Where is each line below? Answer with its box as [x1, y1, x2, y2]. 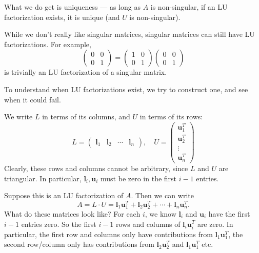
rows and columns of [116, 218, 181, 229]
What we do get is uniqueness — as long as [4, 2, 141, 12]
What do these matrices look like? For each [4, 208, 141, 219]
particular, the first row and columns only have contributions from [4, 228, 213, 239]
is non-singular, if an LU [150, 2, 228, 12]
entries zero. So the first [21, 218, 96, 229]
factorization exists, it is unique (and [4, 11, 120, 22]
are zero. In [197, 218, 233, 229]
